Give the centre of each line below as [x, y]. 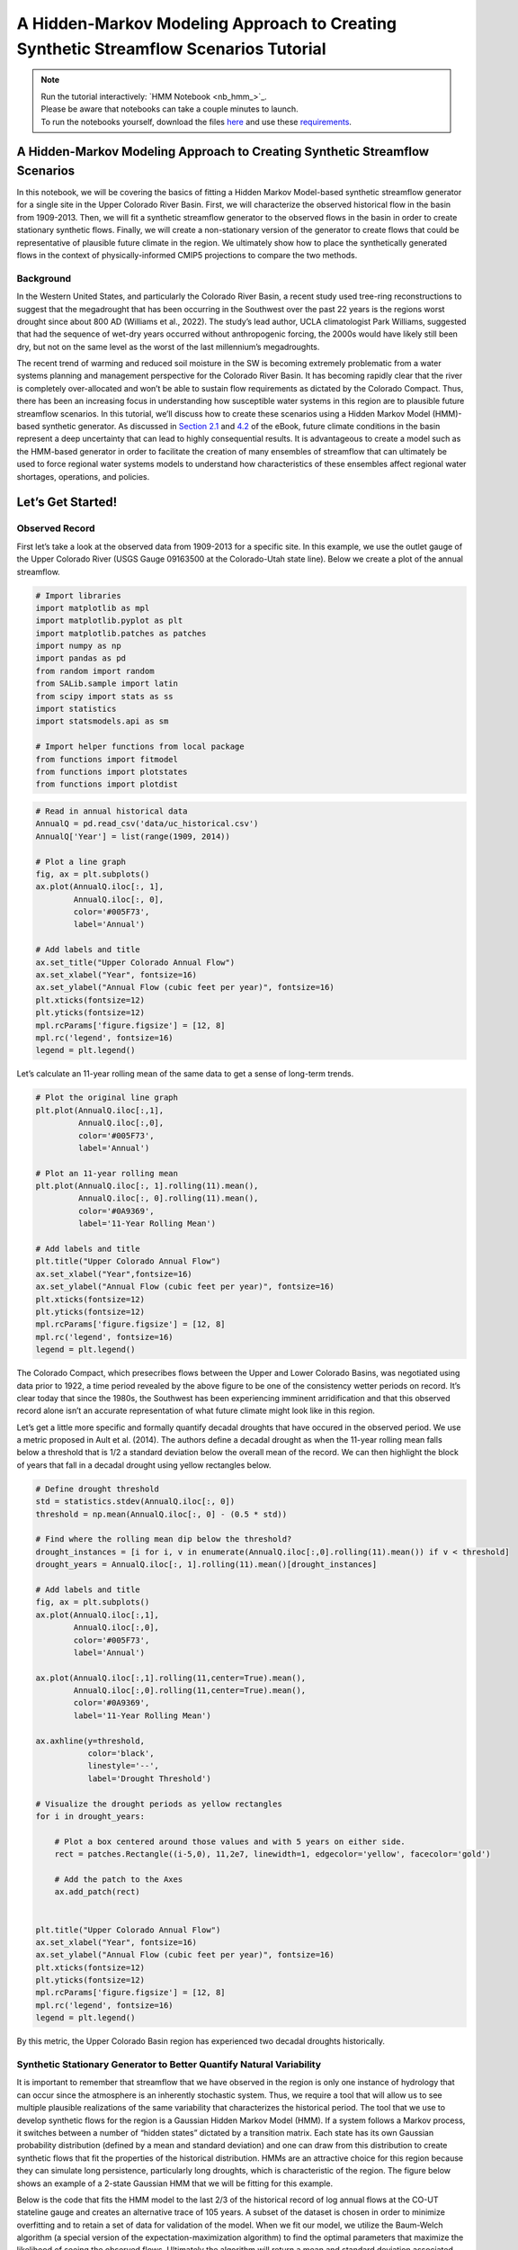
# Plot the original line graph [107, 1098]
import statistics [76, 709]
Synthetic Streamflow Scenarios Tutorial [171, 49]
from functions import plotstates [112, 771]
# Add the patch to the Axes [119, 1879]
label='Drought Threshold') [149, 1778]
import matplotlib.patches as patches [121, 633]
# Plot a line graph [80, 861]
